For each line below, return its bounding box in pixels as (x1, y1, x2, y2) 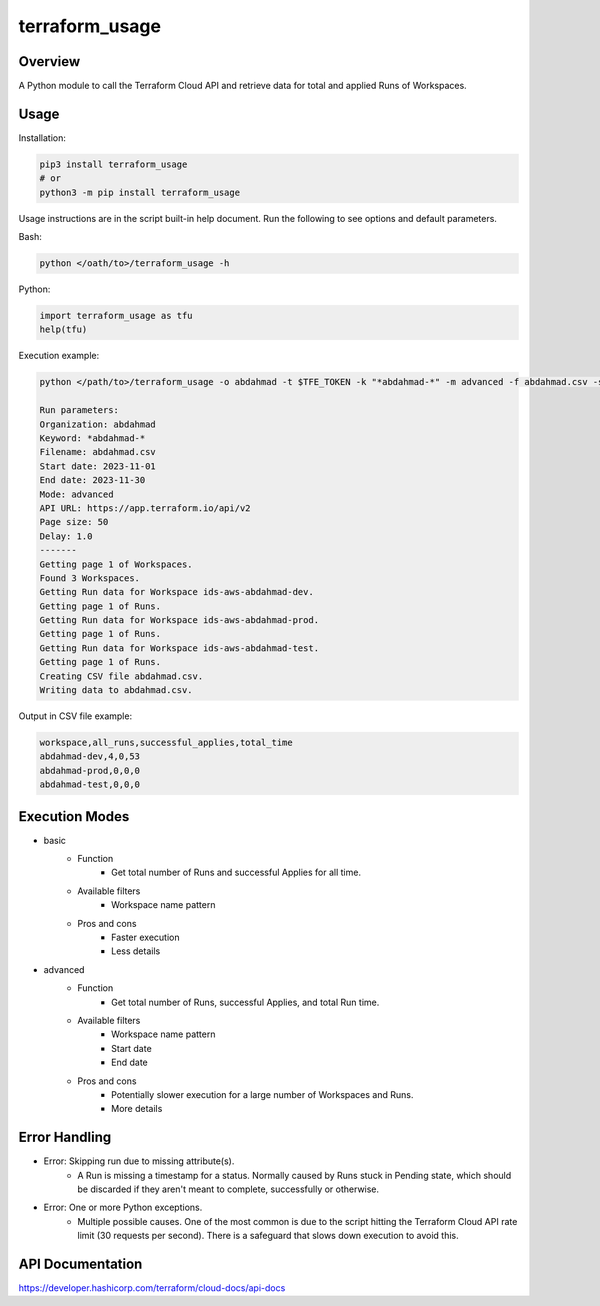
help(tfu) (39, 324, 88, 335)
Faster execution (111, 931, 180, 943)
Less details (111, 945, 161, 957)
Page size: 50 (39, 516, 109, 528)
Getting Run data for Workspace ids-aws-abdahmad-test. (39, 642, 320, 654)
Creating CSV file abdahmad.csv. (39, 670, 204, 682)
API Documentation (18, 1255, 143, 1272)
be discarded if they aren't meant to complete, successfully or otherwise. (77, 1183, 380, 1195)
